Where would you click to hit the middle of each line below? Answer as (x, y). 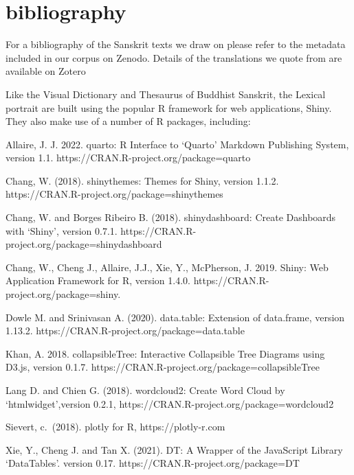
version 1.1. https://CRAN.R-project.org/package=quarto (128, 158)
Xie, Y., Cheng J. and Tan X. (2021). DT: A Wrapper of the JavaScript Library (174, 449)
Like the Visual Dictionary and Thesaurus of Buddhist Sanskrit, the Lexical (166, 94)
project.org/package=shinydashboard (84, 244)
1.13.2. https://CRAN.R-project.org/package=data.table (125, 331)
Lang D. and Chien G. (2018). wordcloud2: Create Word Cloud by (145, 390)
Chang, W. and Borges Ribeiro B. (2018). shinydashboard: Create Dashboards (171, 217)
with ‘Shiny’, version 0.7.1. (62, 230)
